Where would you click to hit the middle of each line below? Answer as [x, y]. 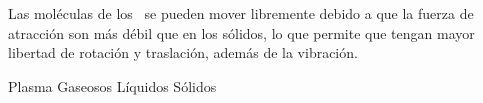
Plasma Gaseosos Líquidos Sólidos [112, 85]
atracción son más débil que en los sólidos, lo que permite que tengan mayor [241, 32]
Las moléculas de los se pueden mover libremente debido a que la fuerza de [241, 13]
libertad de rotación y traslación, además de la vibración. [183, 52]
